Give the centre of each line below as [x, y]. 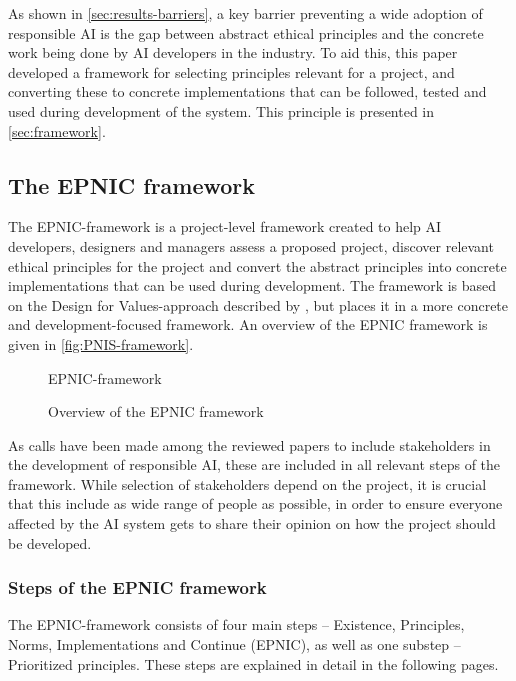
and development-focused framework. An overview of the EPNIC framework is [248, 324]
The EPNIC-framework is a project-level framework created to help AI [225, 226]
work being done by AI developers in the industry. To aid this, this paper [233, 52]
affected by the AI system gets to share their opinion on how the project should [252, 523]
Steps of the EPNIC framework [137, 587]
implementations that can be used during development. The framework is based [252, 285]
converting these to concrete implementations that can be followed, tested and [247, 91]
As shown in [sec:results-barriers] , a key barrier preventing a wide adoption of [245, 13]
